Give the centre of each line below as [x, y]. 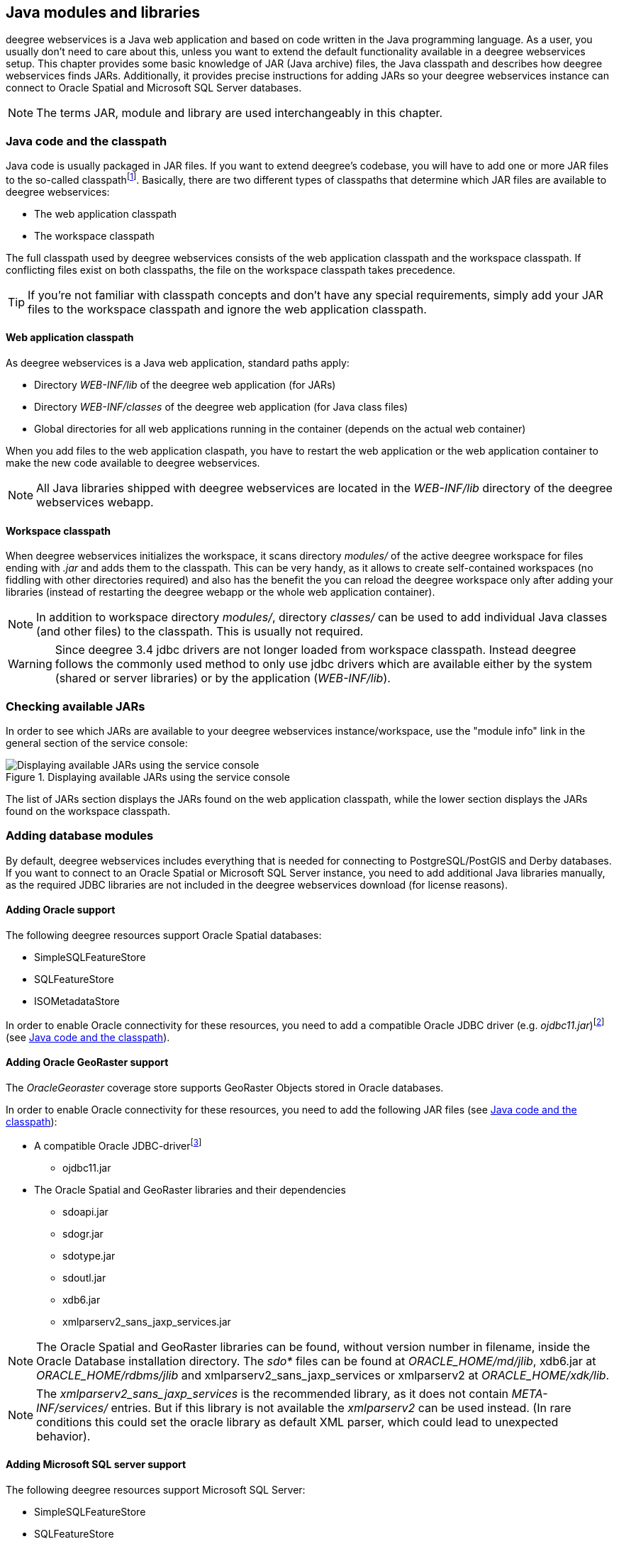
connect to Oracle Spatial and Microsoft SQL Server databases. [154, 88]
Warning [30, 664]
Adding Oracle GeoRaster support [87, 1062]
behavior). [63, 1436]
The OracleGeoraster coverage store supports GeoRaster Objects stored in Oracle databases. [225, 1087]
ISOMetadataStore [77, 1001]
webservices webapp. [95, 502]
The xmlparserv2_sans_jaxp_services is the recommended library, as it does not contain [272, 1393]
